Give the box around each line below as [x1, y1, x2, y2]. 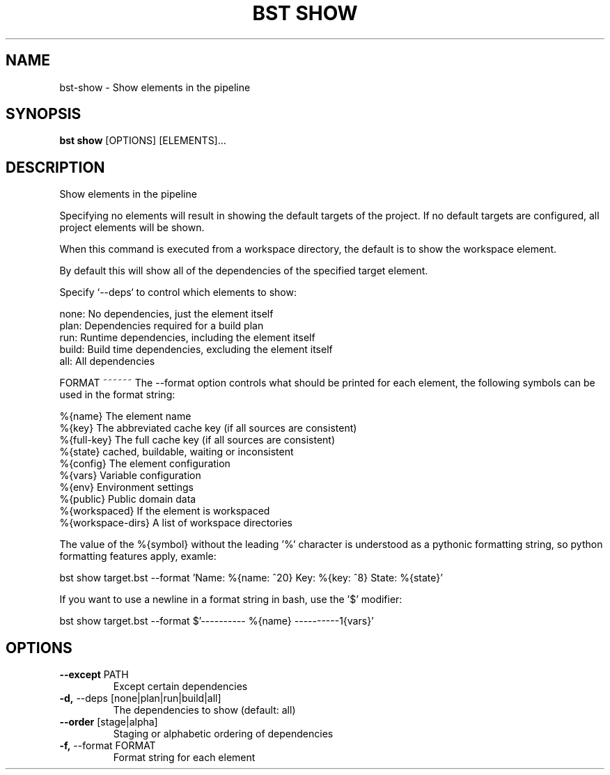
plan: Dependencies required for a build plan [59, 320, 264, 332]
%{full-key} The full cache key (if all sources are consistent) [59, 434, 336, 446]
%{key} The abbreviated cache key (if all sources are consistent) [59, 422, 357, 435]
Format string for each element [113, 751, 256, 764]
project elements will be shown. [59, 221, 205, 234]
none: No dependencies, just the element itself [59, 308, 274, 320]
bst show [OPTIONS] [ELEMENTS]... [59, 134, 226, 147]
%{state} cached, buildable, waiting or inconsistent [59, 446, 294, 458]
